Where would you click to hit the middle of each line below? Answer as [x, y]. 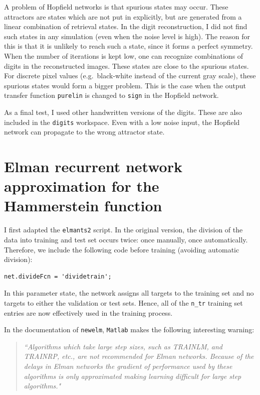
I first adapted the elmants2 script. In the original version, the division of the [123, 230]
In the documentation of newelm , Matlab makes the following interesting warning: [129, 330]
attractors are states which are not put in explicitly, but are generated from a [123, 16]
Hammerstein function [83, 206]
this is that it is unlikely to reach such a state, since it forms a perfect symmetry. [128, 46]
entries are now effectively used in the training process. [88, 312]
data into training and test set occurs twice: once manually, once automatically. [126, 239]
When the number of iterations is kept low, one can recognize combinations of [124, 55]
